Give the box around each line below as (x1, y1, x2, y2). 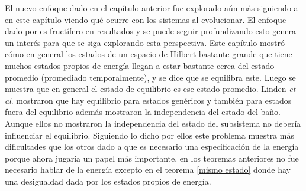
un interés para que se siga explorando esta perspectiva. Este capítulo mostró (5, 36, 285, 48)
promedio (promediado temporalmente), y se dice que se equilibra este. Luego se (5, 71, 296, 83)
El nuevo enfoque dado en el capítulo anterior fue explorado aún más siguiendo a (5, 2, 298, 14)
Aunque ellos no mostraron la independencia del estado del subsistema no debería (5, 117, 301, 129)
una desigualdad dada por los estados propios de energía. (5, 174, 211, 187)
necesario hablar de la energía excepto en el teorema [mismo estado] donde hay (5, 163, 291, 176)
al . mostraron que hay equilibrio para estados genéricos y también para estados (5, 94, 292, 106)
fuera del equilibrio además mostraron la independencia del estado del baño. (5, 106, 281, 118)
